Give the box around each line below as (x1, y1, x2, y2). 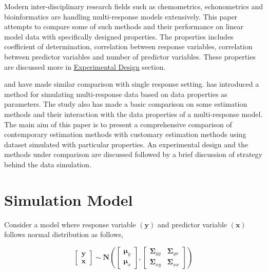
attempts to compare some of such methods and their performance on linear (4, 21, 243, 32)
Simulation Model (4, 189, 133, 210)
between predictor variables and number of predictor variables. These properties (4, 51, 256, 62)
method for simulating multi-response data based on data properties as (4, 88, 227, 99)
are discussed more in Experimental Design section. (4, 61, 166, 72)
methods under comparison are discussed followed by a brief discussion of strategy (4, 149, 262, 160)
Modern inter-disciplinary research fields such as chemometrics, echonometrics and (4, 1, 263, 11)
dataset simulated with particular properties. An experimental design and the (4, 139, 248, 149)
